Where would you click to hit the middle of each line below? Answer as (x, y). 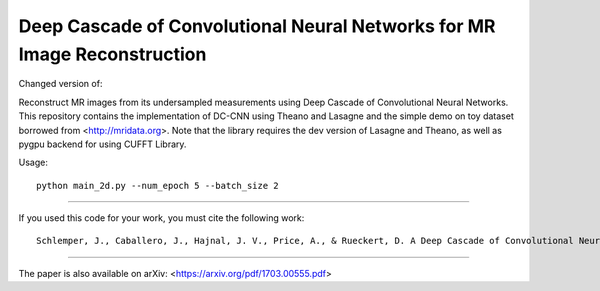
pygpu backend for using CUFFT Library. (102, 144)
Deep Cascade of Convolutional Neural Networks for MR (257, 26)
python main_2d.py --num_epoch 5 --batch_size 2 (157, 185)
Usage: (33, 162)
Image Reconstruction (112, 54)
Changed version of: (60, 84)
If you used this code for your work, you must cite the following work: (161, 218)
